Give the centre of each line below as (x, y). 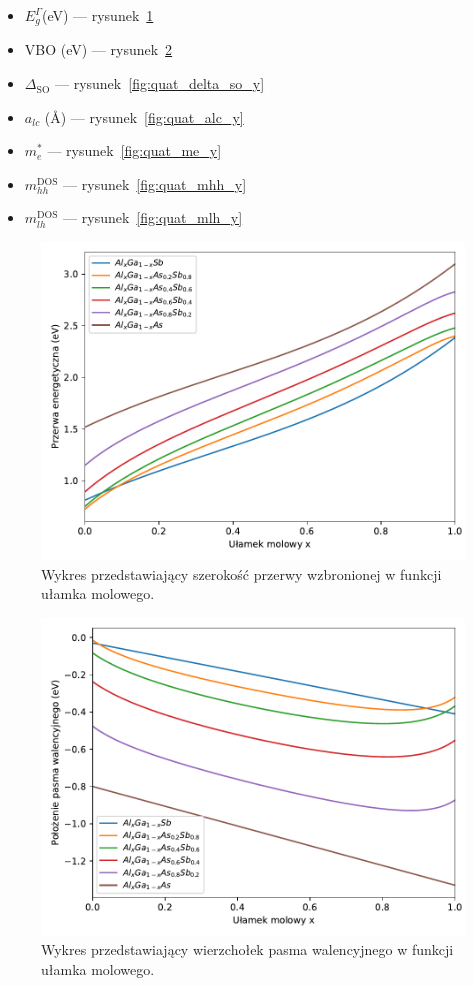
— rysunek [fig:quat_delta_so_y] (159, 83)
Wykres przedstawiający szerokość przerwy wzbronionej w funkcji (241, 573)
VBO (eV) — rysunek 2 (98, 49)
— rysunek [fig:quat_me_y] (134, 150)
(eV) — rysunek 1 (97, 15)
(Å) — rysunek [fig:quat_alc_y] (144, 116)
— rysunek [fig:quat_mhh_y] (155, 183)
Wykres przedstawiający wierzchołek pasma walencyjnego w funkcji (247, 949)
